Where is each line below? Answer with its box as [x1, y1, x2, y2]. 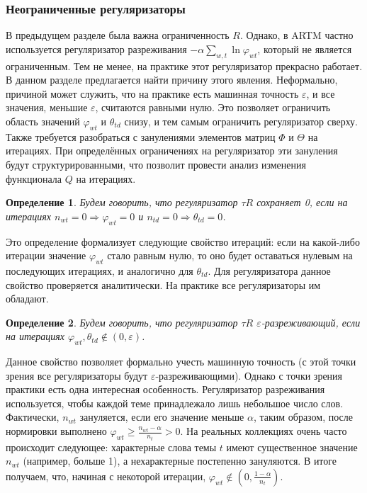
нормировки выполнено [6, 424, 107, 438]
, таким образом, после [253, 409, 353, 424]
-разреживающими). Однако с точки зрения [155, 368, 343, 382]
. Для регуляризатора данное [208, 263, 331, 278]
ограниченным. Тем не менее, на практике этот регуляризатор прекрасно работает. [6, 58, 363, 73]
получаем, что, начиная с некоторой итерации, [6, 468, 206, 483]
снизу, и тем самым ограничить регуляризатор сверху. [124, 113, 358, 128]
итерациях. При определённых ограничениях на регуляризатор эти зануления [6, 143, 338, 158]
